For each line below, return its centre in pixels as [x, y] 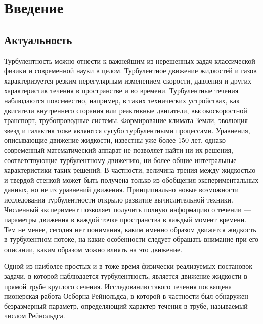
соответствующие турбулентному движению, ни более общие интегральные [120, 160]
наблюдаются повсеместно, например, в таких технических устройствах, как [122, 100]
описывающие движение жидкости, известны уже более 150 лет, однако [115, 140]
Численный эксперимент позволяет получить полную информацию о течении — [128, 209]
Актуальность [38, 39]
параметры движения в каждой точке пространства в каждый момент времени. [125, 219]
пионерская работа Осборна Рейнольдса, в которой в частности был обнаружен [126, 296]
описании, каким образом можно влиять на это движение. [93, 249]
